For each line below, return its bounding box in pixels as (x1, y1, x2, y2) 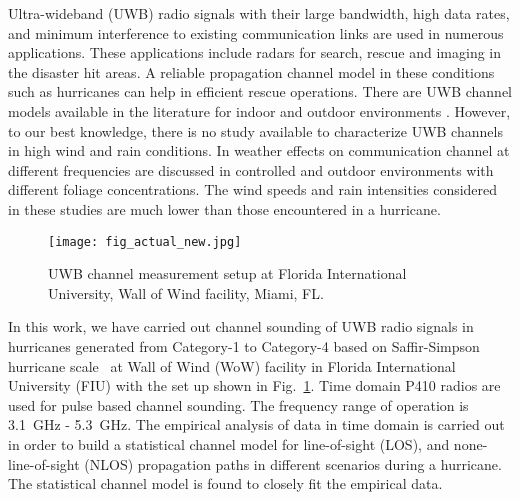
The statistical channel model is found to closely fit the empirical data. (8, 473, 443, 494)
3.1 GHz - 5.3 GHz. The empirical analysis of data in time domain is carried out (8, 414, 505, 435)
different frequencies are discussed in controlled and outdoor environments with (8, 159, 494, 180)
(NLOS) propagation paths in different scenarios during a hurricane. (84, 453, 502, 474)
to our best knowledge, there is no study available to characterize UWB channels (8, 120, 503, 141)
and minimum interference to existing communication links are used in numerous (8, 22, 504, 43)
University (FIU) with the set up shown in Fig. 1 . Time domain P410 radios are (8, 375, 501, 396)
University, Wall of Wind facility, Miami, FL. (48, 282, 324, 303)
